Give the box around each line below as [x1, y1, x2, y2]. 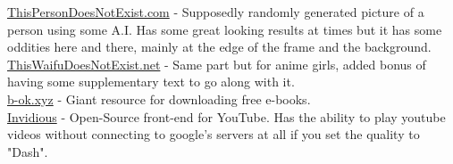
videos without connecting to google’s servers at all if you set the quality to [7, 125, 420, 143]
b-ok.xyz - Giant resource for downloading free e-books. [7, 89, 311, 108]
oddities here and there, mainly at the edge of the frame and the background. [7, 37, 432, 56]
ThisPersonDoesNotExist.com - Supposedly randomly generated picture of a [7, 3, 424, 20]
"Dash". [7, 142, 48, 160]
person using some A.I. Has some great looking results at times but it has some [7, 20, 442, 38]
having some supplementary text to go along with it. [7, 72, 295, 91]
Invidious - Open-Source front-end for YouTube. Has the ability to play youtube [7, 107, 446, 126]
